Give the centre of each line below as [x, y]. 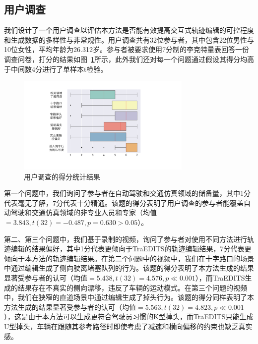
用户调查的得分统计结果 [62, 176]
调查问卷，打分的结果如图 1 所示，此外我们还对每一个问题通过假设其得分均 [126, 59]
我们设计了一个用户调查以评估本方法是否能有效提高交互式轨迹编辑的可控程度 [129, 30]
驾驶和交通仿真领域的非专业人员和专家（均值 [84, 212]
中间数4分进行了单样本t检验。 [59, 69]
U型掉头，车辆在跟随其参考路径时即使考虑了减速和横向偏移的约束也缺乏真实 [128, 326]
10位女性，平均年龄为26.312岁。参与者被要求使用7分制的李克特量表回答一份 [127, 49]
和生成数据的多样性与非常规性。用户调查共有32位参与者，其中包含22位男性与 [129, 39]
